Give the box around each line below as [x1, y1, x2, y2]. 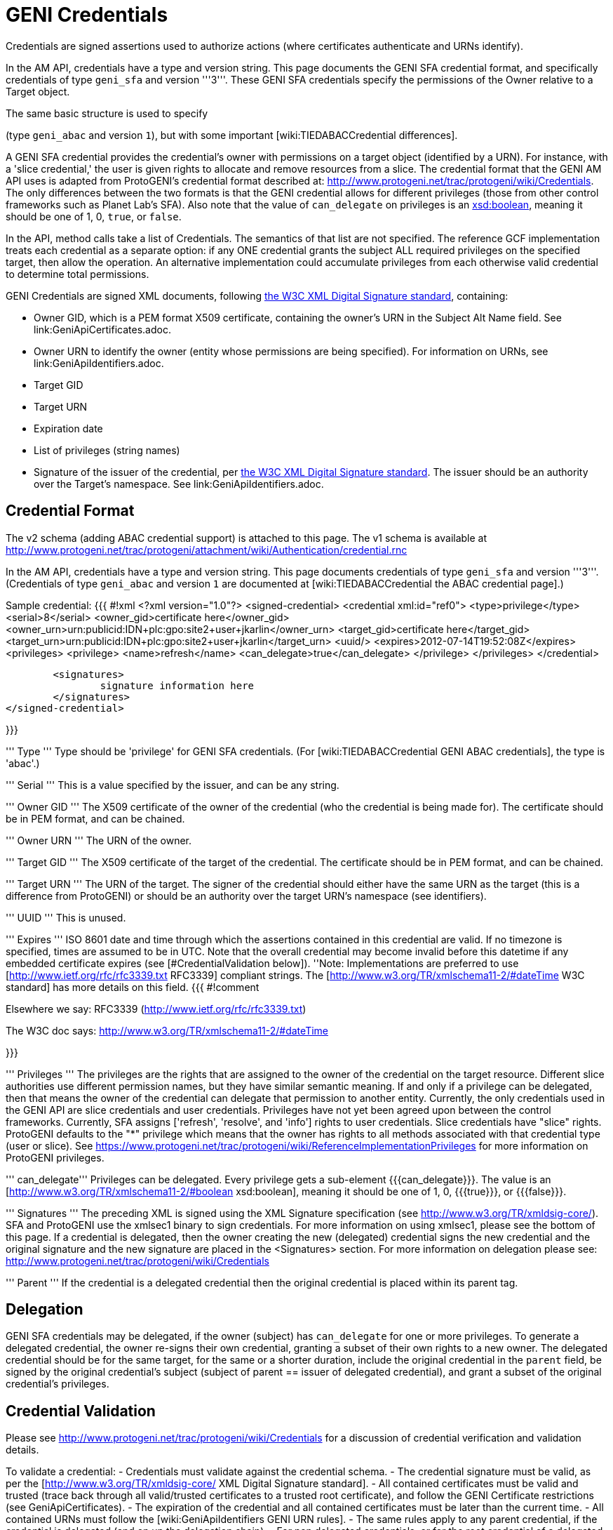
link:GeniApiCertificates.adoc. [34, 323, 171, 335]
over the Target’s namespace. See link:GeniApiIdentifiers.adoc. [34, 477, 324, 490]
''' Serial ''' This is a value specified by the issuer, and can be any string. [6, 778, 339, 791]
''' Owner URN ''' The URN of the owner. [6, 834, 192, 846]
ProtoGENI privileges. [6, 1151, 105, 1164]
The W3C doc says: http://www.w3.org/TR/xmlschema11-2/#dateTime [6, 1024, 328, 1037]
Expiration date [34, 422, 103, 434]
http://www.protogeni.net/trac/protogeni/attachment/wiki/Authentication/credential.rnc [6, 543, 407, 556]
